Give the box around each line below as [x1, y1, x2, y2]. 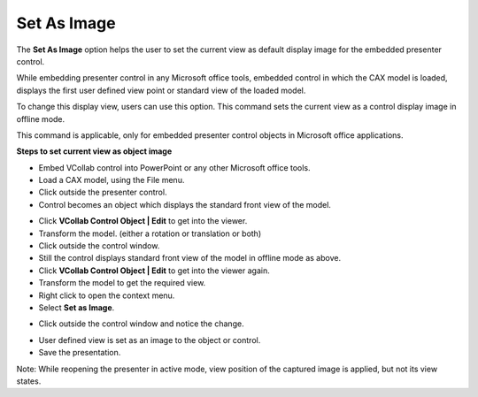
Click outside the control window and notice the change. [38, 318, 244, 329]
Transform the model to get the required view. [38, 278, 206, 288]
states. [16, 376, 42, 386]
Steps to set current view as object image [16, 146, 173, 157]
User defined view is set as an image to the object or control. [38, 334, 261, 345]
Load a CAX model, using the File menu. [38, 175, 185, 186]
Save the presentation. [38, 347, 121, 358]
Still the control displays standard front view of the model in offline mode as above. [38, 253, 341, 263]
